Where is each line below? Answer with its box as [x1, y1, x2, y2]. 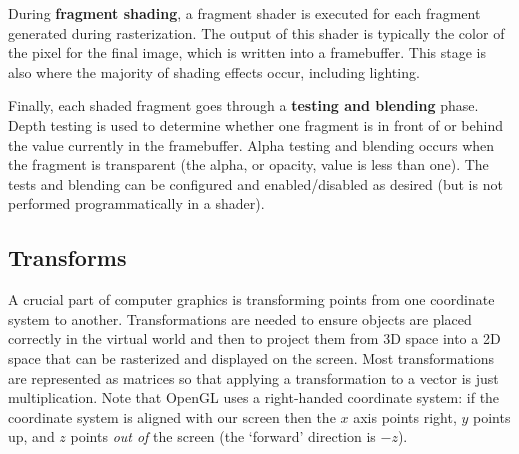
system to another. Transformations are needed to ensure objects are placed [8, 308, 472, 329]
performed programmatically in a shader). [8, 193, 265, 214]
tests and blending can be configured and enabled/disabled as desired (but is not [8, 173, 503, 194]
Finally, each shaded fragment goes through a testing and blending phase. [8, 95, 479, 116]
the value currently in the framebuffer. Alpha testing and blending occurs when [8, 134, 495, 155]
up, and [8, 426, 55, 447]
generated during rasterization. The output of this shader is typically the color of [8, 22, 505, 43]
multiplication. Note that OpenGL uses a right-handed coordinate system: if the [8, 387, 500, 408]
